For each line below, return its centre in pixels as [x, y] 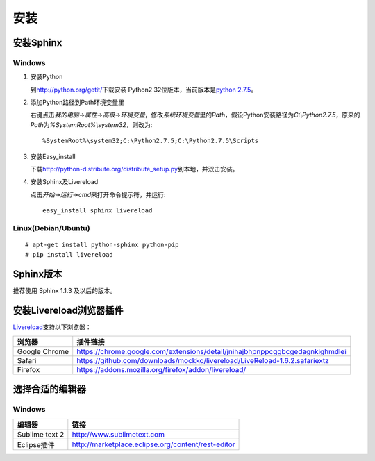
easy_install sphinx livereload [98, 211]
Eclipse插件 [36, 444]
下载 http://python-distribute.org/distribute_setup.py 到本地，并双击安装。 [134, 169]
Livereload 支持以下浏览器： [52, 327]
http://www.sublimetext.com [118, 434]
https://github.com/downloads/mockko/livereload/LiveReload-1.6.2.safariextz [203, 360]
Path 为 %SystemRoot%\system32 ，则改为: [91, 124]
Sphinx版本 [37, 274]
